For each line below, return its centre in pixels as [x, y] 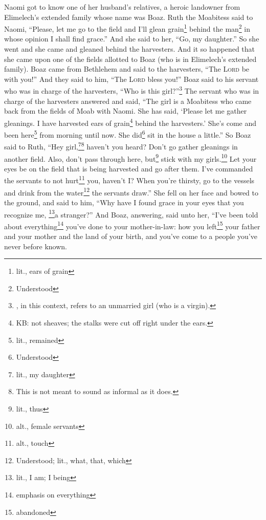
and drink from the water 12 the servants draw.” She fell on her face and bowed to [131, 191]
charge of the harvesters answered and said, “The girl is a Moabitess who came [128, 101]
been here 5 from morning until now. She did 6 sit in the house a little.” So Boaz [128, 134]
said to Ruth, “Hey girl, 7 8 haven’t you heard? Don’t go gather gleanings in [121, 146]
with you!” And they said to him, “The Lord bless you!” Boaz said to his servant [131, 79]
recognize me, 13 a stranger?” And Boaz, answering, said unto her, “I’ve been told [131, 213]
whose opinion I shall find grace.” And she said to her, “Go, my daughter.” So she [132, 39]
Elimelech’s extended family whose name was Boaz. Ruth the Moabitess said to [129, 17]
